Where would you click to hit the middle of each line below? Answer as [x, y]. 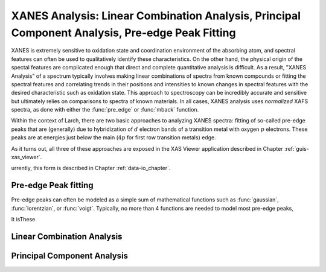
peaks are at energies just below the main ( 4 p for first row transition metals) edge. [114, 138]
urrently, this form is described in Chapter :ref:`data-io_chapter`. [91, 168]
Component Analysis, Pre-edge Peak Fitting [123, 33]
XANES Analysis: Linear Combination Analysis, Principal [156, 16]
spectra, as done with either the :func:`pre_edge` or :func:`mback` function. [105, 110]
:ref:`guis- [296, 148]
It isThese [23, 220]
